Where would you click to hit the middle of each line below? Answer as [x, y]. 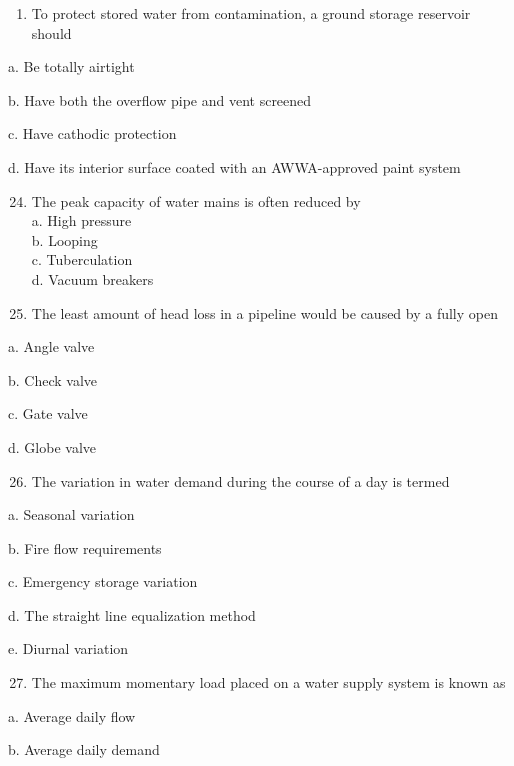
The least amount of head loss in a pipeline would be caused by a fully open [264, 312]
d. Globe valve [52, 446]
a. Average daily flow [72, 715]
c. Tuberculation [82, 259]
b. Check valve [53, 379]
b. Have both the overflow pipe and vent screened [160, 99]
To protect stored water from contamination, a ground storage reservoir [251, 13]
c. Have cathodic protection [92, 133]
